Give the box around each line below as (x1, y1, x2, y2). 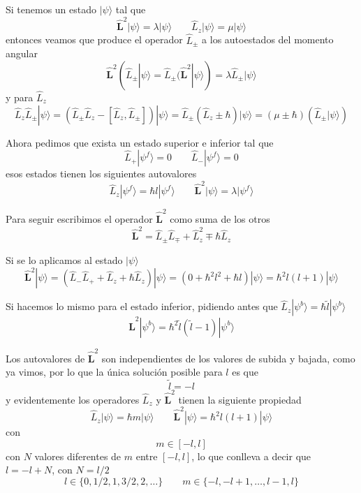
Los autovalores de (6, 351, 85, 365)
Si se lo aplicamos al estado (6, 252, 123, 267)
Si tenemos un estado (6, 2, 97, 16)
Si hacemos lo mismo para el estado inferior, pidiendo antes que (6, 299, 278, 314)
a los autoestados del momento (202, 32, 334, 47)
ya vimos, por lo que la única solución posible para (6, 365, 223, 379)
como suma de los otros (170, 212, 270, 226)
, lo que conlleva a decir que (191, 448, 311, 463)
